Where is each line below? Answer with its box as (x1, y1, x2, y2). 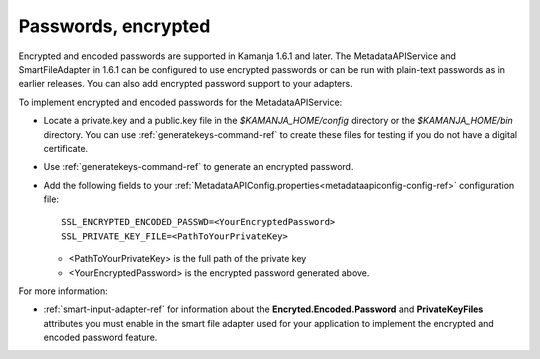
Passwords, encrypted (18, 15, 211, 37)
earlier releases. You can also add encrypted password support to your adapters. (18, 78, 354, 90)
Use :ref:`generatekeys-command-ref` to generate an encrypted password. (43, 161, 354, 173)
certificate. (43, 142, 89, 154)
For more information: (18, 285, 109, 297)
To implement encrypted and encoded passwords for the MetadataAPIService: (18, 96, 343, 108)
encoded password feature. (43, 331, 158, 344)
